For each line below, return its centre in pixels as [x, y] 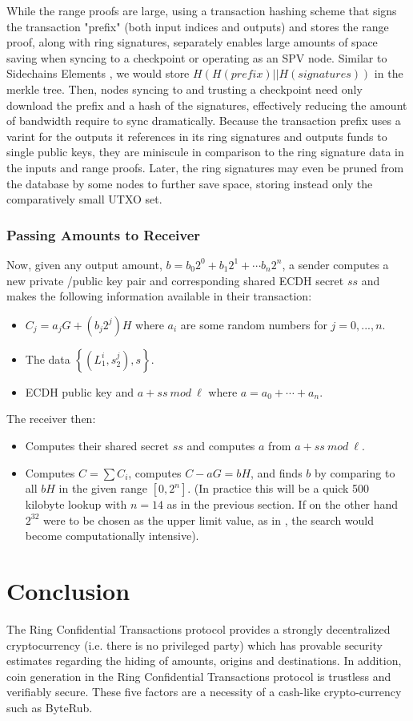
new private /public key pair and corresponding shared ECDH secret [175, 280]
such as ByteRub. [50, 707]
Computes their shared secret [97, 445]
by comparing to [355, 472]
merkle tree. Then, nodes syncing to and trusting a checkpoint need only [184, 89]
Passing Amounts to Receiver [104, 234]
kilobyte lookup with [76, 504]
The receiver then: [51, 419]
